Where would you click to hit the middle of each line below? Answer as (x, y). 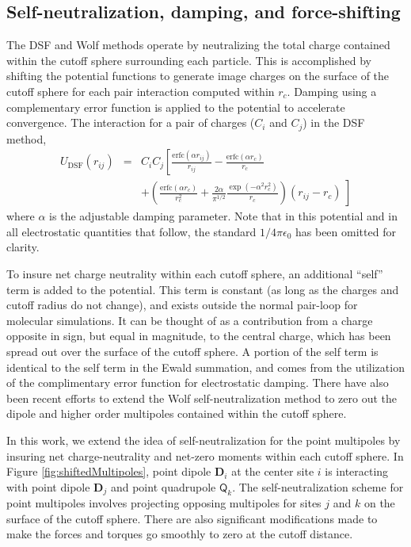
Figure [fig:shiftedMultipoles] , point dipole (109, 471)
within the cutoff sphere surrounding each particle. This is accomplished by (189, 60)
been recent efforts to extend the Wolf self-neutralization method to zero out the (202, 398)
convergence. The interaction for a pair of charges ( (131, 122)
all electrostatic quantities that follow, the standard (131, 231)
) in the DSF (334, 122)
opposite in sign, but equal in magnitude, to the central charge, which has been (199, 336)
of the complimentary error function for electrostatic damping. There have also (198, 383)
